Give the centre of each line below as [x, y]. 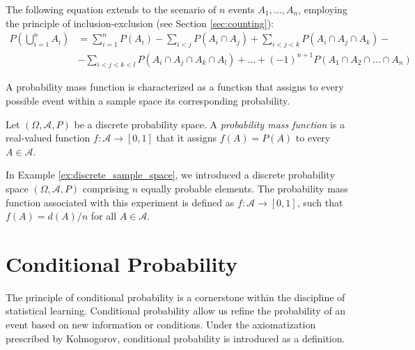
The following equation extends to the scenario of [111, 9]
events [242, 9]
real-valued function [48, 138]
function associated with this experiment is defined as [120, 202]
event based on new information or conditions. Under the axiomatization [161, 324]
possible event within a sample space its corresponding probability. [148, 100]
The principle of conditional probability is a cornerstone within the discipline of [175, 297]
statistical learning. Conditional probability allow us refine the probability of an [176, 311]
